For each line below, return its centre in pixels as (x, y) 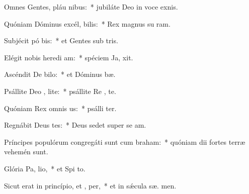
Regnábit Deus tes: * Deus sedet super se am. (75, 125)
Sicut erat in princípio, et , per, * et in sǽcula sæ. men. (90, 185)
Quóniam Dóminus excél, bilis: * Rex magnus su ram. (87, 23)
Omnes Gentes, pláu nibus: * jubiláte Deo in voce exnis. (91, 7)
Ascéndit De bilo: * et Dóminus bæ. (60, 74)
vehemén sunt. (26, 152)
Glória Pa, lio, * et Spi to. (45, 168)
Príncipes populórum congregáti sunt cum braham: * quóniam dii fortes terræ (125, 141)
